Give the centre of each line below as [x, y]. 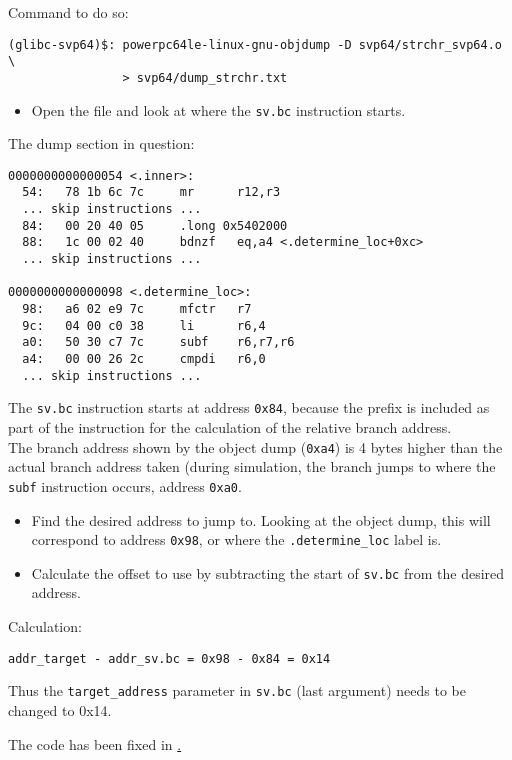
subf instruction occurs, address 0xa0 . [125, 485]
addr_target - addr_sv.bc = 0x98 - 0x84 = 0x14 [169, 658]
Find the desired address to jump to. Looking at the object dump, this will [261, 519]
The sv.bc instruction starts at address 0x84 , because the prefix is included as [249, 407]
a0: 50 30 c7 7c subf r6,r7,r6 [158, 342]
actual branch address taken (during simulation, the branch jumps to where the [252, 466]
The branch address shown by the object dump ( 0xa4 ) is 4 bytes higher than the [255, 446]
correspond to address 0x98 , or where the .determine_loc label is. [236, 539]
